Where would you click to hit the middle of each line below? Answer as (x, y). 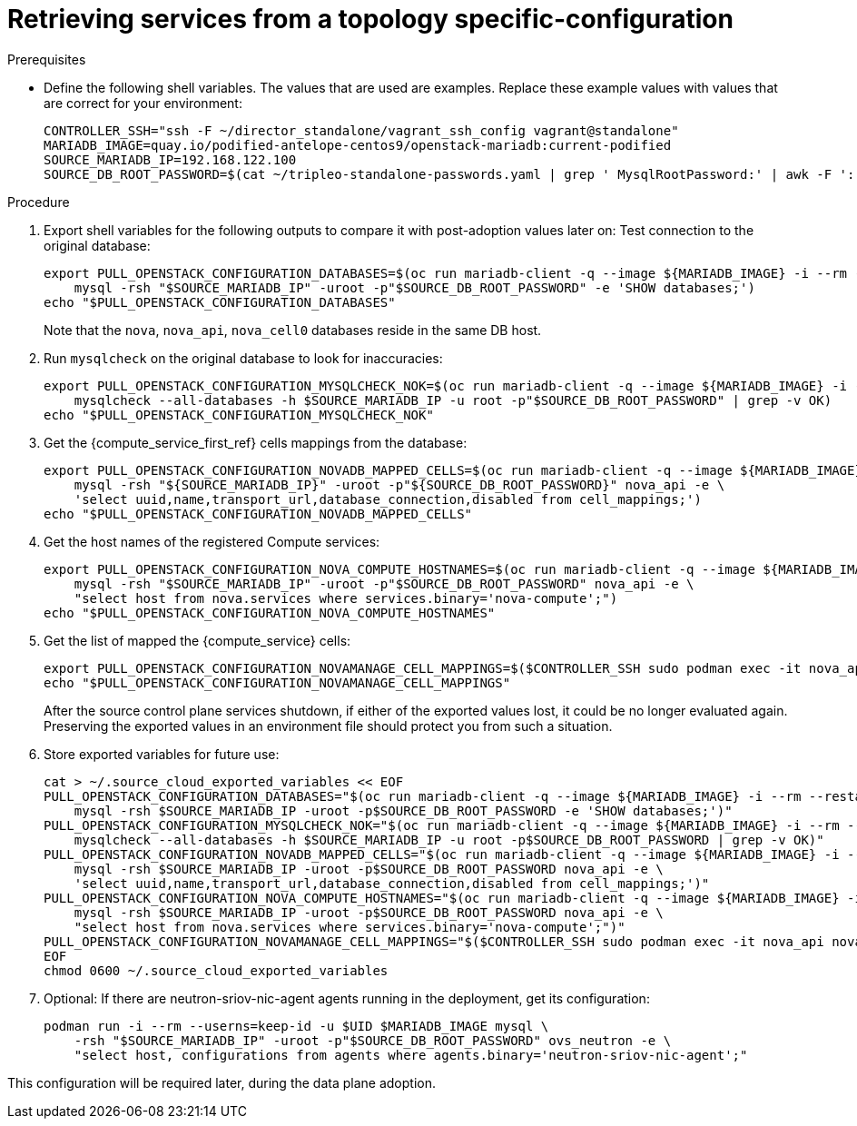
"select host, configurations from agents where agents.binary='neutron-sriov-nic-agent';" (411, 1055)
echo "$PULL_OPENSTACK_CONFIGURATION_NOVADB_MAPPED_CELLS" (258, 514)
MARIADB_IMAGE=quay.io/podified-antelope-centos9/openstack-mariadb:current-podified (358, 145)
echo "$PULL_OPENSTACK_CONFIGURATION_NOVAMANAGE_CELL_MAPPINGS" (277, 682)
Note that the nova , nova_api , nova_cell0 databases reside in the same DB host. (293, 330)
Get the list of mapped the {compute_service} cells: (197, 640)
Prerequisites (47, 59)
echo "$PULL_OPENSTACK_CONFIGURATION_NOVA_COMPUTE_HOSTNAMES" (270, 612)
